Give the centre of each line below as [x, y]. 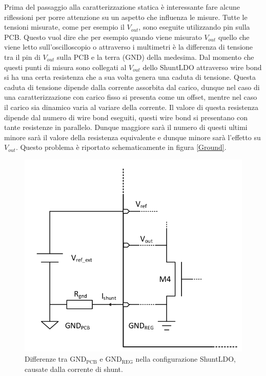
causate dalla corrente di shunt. [74, 369]
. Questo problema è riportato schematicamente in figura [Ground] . [121, 147]
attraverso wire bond [229, 67]
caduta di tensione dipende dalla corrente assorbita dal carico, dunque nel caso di [132, 87]
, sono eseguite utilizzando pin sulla [194, 27]
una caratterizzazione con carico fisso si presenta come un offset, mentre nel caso [131, 97]
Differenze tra [46, 359]
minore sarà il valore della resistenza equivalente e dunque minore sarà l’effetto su [132, 137]
